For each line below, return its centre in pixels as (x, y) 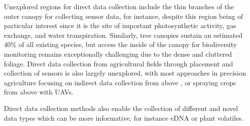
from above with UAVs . (39, 92)
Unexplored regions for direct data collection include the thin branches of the (119, 6)
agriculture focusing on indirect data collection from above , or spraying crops (120, 82)
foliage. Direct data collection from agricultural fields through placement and (119, 63)
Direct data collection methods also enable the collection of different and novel (121, 108)
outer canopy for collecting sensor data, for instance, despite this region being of (124, 16)
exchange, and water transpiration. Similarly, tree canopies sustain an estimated (123, 35)
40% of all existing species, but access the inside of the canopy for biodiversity (120, 44)
